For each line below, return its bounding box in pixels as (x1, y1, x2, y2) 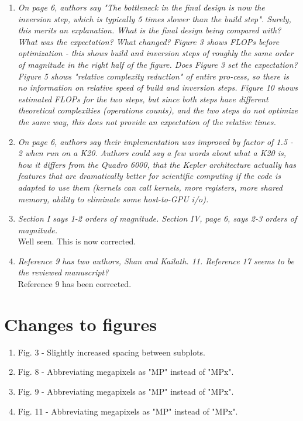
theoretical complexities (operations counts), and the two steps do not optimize (18, 104, 298, 116)
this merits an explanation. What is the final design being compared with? (18, 24, 281, 36)
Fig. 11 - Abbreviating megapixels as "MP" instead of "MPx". (18, 405, 238, 417)
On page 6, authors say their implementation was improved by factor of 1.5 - (18, 135, 293, 147)
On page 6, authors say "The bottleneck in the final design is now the (18, 1, 265, 13)
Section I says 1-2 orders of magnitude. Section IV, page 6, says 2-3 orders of (18, 212, 297, 225)
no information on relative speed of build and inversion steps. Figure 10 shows (18, 81, 298, 94)
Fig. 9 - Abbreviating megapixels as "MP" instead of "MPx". (18, 385, 234, 397)
